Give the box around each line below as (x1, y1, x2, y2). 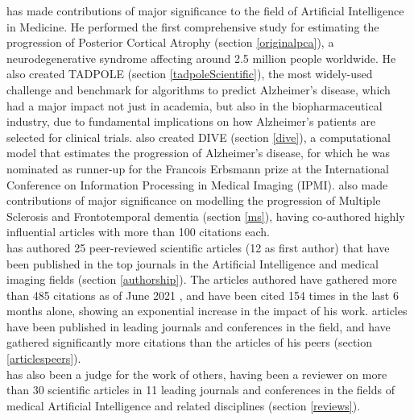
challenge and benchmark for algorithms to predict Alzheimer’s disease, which (6, 81, 391, 98)
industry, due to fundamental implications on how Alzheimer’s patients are (6, 113, 376, 130)
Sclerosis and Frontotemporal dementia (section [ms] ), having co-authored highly (6, 207, 405, 224)
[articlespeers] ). (6, 350, 81, 367)
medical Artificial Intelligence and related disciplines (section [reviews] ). (6, 397, 361, 414)
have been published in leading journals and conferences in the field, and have (6, 318, 391, 335)
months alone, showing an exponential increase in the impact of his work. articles (6, 302, 408, 319)
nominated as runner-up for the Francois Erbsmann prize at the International (6, 160, 390, 177)
